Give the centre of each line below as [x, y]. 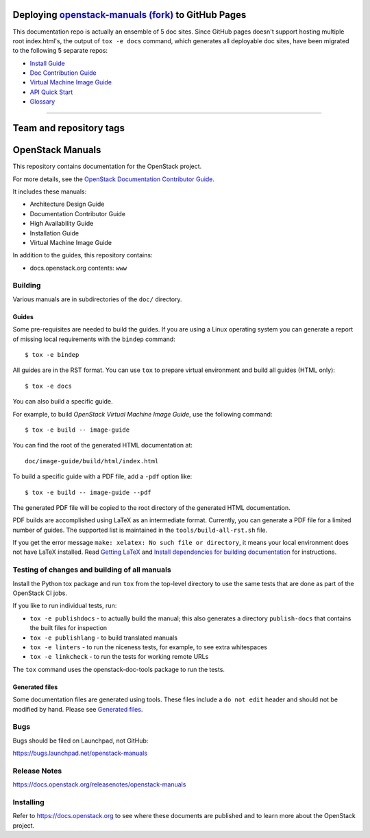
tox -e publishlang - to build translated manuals [104, 638]
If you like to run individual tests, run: [65, 606]
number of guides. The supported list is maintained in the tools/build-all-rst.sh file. [140, 530]
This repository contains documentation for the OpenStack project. [107, 166]
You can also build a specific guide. [63, 401]
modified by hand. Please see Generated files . [78, 709]
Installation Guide [54, 233]
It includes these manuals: [50, 191]
